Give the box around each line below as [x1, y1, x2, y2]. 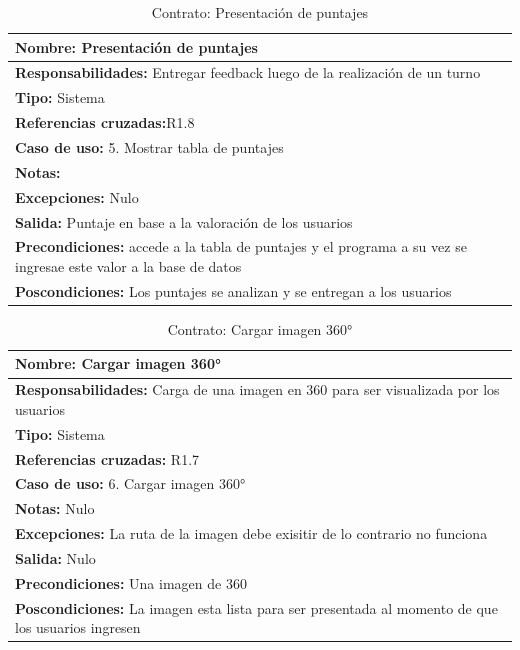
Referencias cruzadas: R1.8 [15, 112, 195, 133]
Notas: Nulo [15, 498, 95, 519]
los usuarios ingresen [15, 617, 141, 638]
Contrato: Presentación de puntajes [151, 2, 369, 22]
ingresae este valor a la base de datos [15, 255, 242, 276]
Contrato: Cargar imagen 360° [167, 318, 353, 339]
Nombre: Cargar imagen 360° [15, 353, 222, 374]
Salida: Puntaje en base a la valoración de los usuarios [15, 211, 353, 232]
